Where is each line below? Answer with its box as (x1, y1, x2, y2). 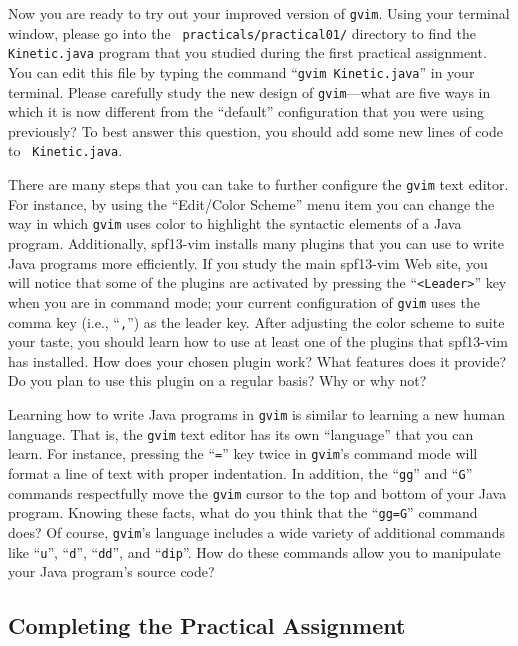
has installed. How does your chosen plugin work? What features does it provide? (8, 350, 507, 371)
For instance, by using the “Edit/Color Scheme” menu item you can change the (8, 193, 495, 214)
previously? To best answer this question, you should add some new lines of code (8, 120, 503, 141)
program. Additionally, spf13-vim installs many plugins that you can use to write (8, 233, 504, 254)
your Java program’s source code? (8, 561, 215, 582)
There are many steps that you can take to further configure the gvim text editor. (8, 174, 509, 195)
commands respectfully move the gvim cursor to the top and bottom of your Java (8, 482, 507, 503)
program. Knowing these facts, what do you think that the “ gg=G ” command (8, 502, 478, 523)
